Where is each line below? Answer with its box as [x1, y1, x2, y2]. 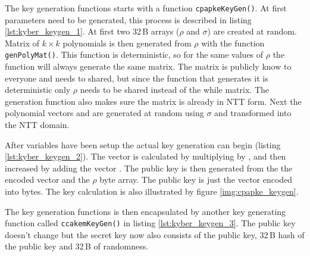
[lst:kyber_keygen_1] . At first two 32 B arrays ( [5, 25, 180, 38]
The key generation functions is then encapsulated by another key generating [5, 205, 286, 217]
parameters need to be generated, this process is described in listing [5, 13, 252, 26]
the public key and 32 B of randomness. [5, 240, 149, 252]
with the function [201, 36, 265, 49]
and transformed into [214, 107, 292, 119]
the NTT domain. [5, 118, 70, 131]
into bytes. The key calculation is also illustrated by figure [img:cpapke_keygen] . [5, 185, 299, 198]
